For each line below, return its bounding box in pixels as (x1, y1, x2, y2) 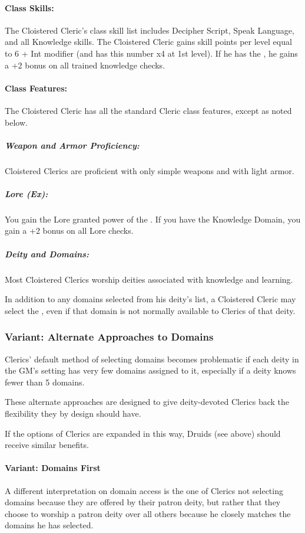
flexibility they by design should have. (5, 407, 141, 419)
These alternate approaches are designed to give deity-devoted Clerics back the (5, 395, 290, 408)
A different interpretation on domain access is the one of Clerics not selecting (5, 484, 283, 496)
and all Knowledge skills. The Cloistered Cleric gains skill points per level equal (5, 35, 292, 48)
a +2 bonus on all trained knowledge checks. (5, 58, 165, 71)
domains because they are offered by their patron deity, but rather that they (5, 496, 281, 508)
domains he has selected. (5, 519, 94, 531)
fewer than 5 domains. (5, 375, 85, 388)
